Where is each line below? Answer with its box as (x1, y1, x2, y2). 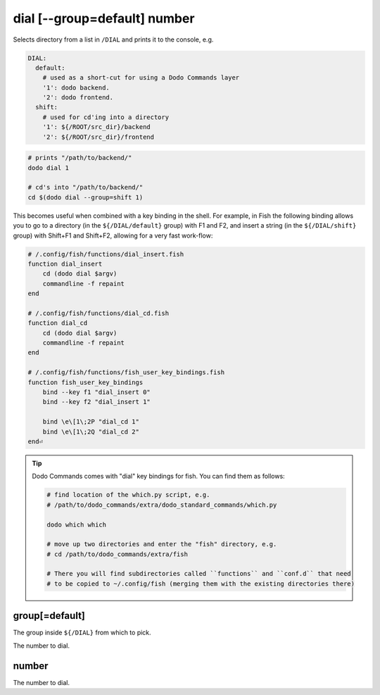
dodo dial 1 (27, 164, 70, 172)
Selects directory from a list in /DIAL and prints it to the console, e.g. (13, 35, 214, 44)
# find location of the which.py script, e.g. (46, 491, 210, 499)
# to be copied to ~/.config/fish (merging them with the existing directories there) (46, 579, 355, 588)
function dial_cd (27, 319, 88, 327)
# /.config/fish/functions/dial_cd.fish (27, 309, 169, 317)
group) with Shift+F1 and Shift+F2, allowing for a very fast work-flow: (13, 231, 213, 240)
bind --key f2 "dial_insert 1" (42, 398, 151, 406)
